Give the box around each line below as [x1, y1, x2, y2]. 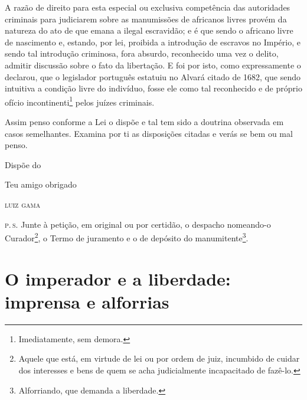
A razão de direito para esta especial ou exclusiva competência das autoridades [5, 1, 290, 13]
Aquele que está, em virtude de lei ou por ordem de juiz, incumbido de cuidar [18, 352, 300, 365]
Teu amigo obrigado [5, 178, 77, 191]
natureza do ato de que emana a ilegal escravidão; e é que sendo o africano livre [5, 24, 293, 37]
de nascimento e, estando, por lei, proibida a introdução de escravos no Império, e [5, 35, 301, 48]
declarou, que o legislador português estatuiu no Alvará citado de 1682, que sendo [5, 70, 301, 83]
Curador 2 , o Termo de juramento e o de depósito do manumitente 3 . [5, 230, 249, 244]
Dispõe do [5, 158, 41, 171]
